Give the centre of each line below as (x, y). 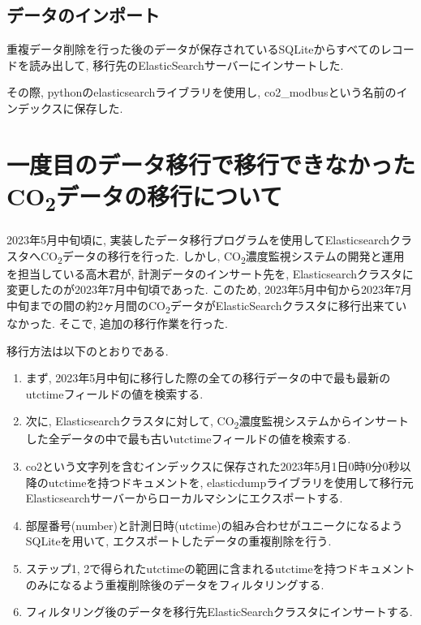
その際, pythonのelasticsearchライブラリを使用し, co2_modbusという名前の (202, 92)
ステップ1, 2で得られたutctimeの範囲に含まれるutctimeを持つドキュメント (220, 569)
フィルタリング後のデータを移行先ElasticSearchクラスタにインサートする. (219, 612)
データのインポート (83, 15)
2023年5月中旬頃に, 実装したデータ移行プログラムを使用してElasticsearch (198, 239)
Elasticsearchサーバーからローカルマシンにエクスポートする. (184, 498)
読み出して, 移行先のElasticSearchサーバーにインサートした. (186, 65)
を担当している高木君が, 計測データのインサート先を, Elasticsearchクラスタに (210, 273)
